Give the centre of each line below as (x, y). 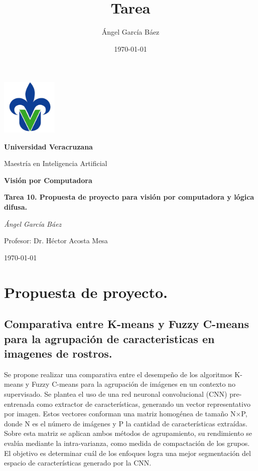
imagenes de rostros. (58, 353)
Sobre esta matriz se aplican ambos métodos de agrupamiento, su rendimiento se (128, 433)
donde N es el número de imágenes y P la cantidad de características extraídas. (126, 423)
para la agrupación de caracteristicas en (109, 338)
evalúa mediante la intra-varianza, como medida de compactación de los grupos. (127, 443)
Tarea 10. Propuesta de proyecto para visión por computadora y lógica (129, 197)
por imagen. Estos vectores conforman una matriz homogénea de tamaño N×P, (126, 414)
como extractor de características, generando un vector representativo (143, 404)
